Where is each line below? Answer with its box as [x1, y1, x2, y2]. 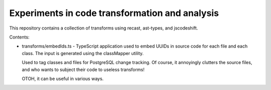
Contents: [9, 34, 30, 40]
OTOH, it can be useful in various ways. [22, 75, 104, 81]
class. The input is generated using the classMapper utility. [22, 50, 144, 56]
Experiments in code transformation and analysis [9, 7, 219, 18]
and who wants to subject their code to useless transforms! [22, 66, 145, 72]
